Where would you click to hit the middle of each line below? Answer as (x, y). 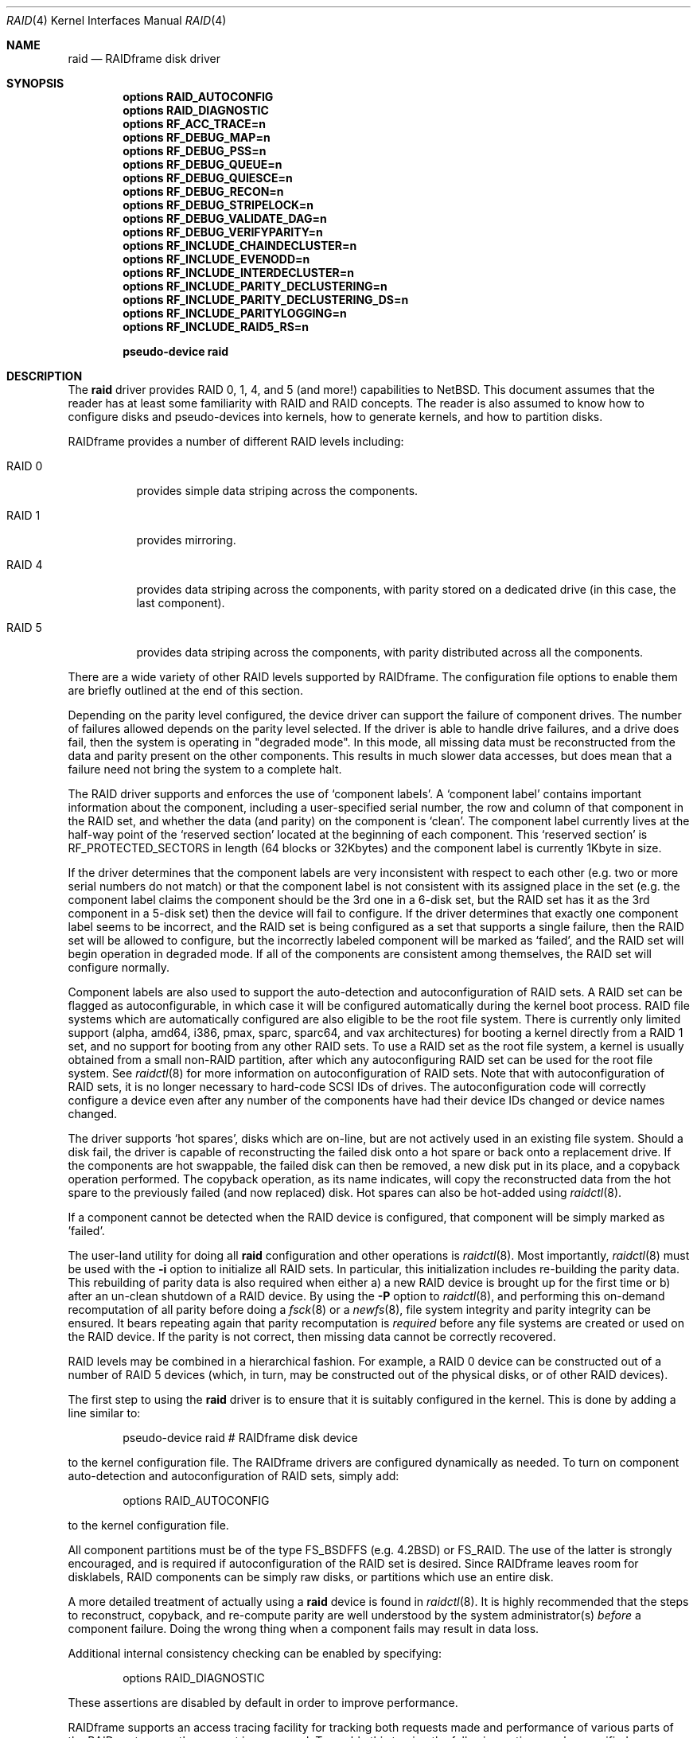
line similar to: (104, 1413)
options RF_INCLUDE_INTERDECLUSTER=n (239, 273)
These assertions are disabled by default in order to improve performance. (263, 1703)
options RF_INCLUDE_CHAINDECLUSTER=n (240, 246)
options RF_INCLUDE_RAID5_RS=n (216, 327)
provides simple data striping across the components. (277, 491)
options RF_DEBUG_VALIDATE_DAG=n (225, 218)
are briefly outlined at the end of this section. (185, 690)
